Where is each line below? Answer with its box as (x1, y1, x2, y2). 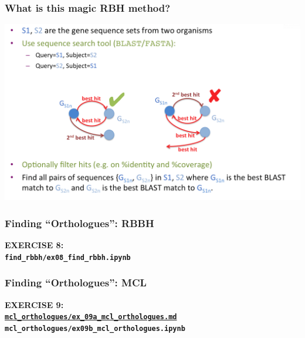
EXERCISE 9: (5, 298, 64, 310)
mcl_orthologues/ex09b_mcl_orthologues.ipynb (5, 324, 185, 333)
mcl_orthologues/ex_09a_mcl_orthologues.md (5, 313, 177, 322)
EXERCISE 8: (5, 239, 64, 251)
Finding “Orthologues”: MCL (5, 275, 147, 290)
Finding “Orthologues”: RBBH (5, 215, 154, 230)
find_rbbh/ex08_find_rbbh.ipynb (5, 253, 131, 262)
